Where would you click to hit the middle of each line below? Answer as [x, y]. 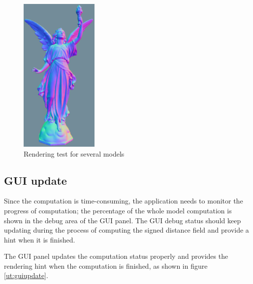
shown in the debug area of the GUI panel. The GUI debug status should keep [123, 220]
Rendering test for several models [74, 153]
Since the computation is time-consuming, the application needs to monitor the [124, 201]
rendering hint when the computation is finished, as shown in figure [106, 265]
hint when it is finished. [40, 239]
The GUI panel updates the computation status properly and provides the [116, 256]
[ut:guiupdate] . [26, 275]
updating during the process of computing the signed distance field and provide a [126, 230]
